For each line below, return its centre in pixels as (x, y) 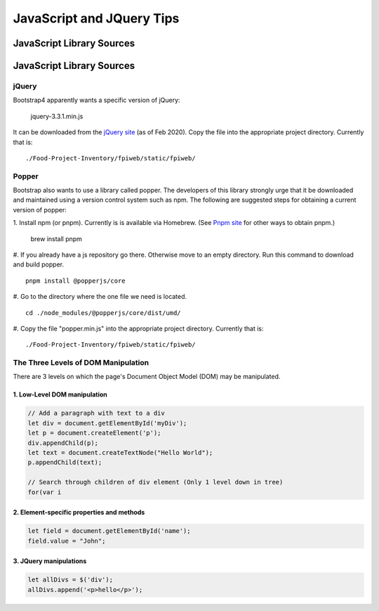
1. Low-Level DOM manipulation (60, 394)
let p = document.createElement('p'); (94, 433)
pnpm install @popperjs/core (75, 281)
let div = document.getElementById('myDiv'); (107, 423)
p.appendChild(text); (65, 463)
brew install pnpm (56, 238)
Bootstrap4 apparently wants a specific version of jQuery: (97, 100)
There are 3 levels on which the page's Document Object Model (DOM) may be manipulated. (147, 377)
